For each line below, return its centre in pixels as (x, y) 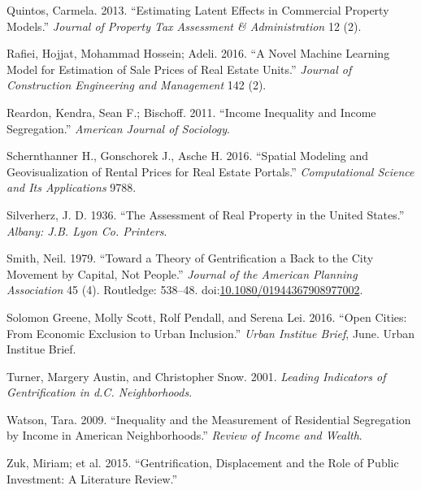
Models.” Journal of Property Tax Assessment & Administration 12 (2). (184, 26)
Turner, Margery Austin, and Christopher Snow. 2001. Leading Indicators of (196, 376)
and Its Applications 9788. (72, 187)
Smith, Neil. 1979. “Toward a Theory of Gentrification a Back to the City (190, 258)
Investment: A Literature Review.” (92, 478)
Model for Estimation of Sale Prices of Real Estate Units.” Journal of (179, 69)
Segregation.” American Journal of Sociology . (118, 128)
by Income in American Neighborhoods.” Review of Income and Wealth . (184, 435)
